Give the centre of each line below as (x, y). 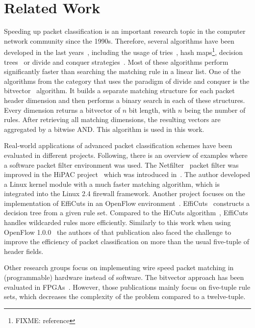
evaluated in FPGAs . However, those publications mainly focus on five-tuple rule (127, 287)
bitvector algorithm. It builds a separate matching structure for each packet (119, 90)
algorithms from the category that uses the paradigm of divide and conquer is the (127, 81)
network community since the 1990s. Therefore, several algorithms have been (119, 40)
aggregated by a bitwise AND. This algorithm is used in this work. (104, 129)
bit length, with (152, 110)
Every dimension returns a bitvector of (62, 110)
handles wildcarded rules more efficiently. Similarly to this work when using (117, 222)
